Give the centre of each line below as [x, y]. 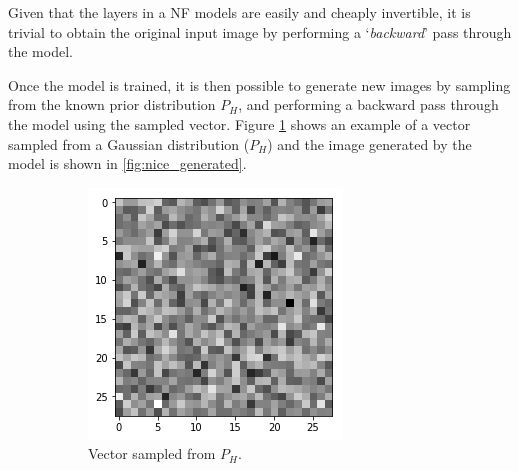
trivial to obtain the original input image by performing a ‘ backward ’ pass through [260, 31]
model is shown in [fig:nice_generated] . [127, 163]
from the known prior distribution [112, 104]
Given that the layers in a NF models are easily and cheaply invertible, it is [239, 12]
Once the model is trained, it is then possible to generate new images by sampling [259, 84]
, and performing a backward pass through [368, 104]
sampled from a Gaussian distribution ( [129, 143]
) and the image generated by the [369, 143]
